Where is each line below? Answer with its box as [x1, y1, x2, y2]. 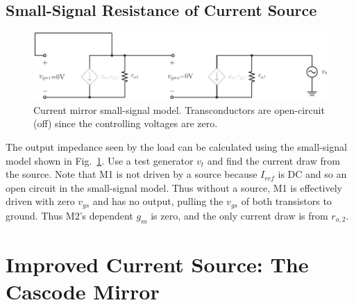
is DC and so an [278, 167, 347, 181]
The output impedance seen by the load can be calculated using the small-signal [6, 139, 347, 154]
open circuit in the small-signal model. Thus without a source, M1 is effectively [6, 180, 342, 195]
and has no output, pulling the [92, 194, 224, 208]
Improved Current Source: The [6, 249, 309, 278]
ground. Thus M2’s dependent [6, 208, 133, 222]
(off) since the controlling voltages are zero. [33, 116, 218, 131]
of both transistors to [241, 194, 332, 208]
